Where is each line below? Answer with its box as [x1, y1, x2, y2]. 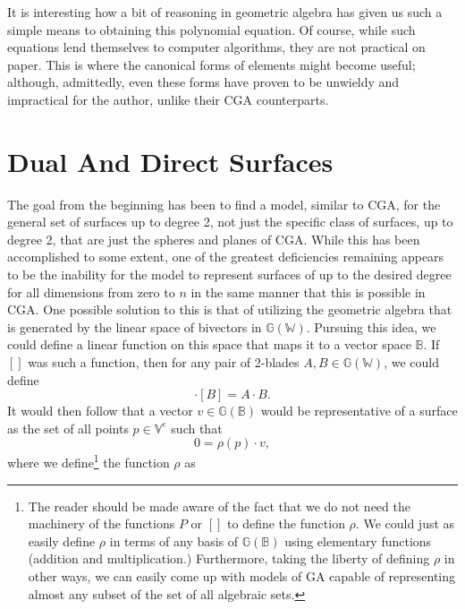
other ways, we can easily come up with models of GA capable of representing [28, 567, 456, 586]
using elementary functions [284, 531, 432, 550]
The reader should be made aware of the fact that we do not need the [28, 496, 410, 515]
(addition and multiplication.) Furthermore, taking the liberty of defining [28, 549, 430, 568]
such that [171, 418, 223, 437]
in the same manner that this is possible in [190, 282, 426, 301]
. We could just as [355, 514, 455, 533]
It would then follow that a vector [7, 401, 193, 420]
